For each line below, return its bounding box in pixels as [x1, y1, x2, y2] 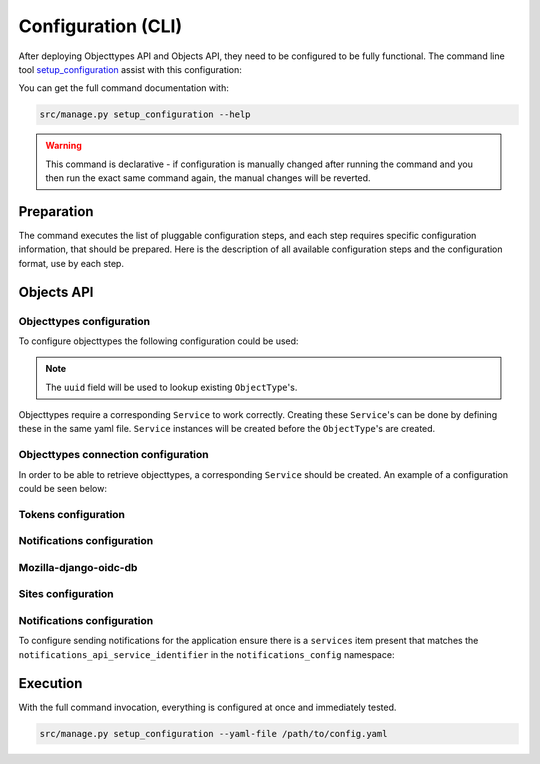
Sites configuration [18, 587, 114, 601]
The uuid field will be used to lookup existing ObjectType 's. [45, 381, 298, 393]
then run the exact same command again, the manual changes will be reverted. [45, 172, 371, 184]
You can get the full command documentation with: [18, 82, 229, 94]
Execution [18, 675, 83, 692]
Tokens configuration [18, 507, 125, 521]
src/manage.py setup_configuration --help [39, 109, 251, 120]
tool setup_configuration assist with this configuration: [18, 63, 242, 75]
